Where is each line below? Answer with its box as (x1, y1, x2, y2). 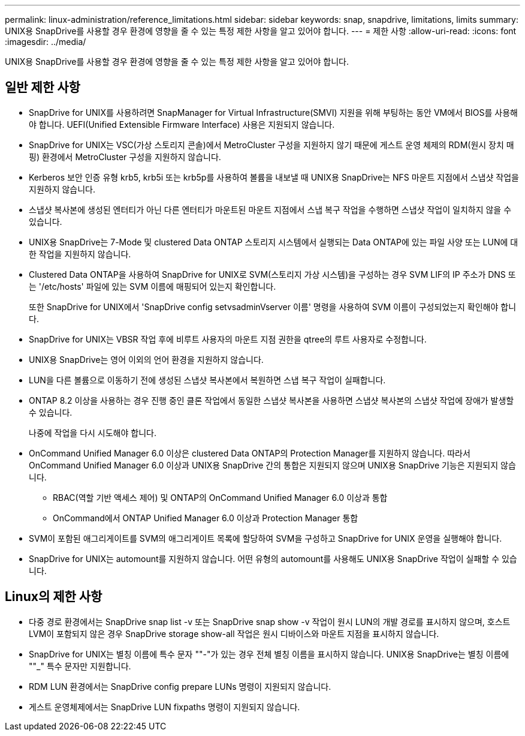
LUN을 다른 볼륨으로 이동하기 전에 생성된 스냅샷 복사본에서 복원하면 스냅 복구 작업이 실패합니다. (29, 374, 386, 385)
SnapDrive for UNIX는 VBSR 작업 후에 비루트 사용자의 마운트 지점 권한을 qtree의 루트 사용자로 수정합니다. (29, 334, 427, 344)
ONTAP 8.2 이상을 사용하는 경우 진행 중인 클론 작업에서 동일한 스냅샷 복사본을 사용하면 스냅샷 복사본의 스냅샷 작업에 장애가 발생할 (29, 395, 514, 405)
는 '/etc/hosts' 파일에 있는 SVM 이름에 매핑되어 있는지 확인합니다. (29, 281, 276, 292)
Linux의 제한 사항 (5, 589, 102, 605)
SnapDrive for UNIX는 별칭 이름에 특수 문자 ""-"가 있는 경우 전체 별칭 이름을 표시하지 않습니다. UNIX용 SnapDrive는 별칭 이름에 (29, 648, 509, 659)
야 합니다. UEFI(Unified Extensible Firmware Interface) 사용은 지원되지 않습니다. (29, 119, 335, 130)
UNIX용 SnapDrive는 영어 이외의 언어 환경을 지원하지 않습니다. (29, 354, 264, 365)
